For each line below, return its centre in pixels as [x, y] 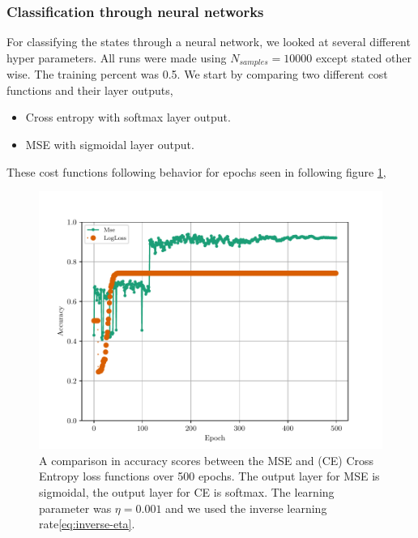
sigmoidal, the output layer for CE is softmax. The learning [187, 492]
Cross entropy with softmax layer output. [128, 117]
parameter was [75, 508]
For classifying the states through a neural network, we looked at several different [209, 42]
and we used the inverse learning [246, 508]
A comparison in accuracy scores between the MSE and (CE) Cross [207, 460]
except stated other [363, 57]
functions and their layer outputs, [90, 90]
